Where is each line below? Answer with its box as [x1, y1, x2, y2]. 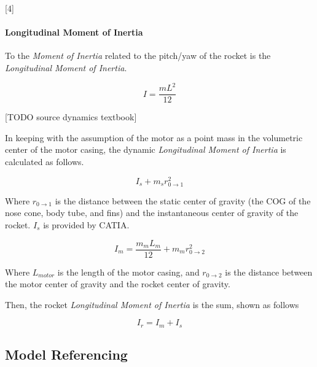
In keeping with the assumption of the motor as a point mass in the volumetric [5, 131, 303, 144]
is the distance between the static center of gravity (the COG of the [55, 194, 311, 207]
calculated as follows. [5, 155, 84, 168]
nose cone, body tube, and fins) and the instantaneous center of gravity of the [5, 206, 299, 219]
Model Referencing [5, 345, 128, 364]
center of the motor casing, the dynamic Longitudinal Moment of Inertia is [5, 143, 286, 156]
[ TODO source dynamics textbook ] [5, 110, 137, 123]
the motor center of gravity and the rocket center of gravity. [5, 277, 230, 290]
